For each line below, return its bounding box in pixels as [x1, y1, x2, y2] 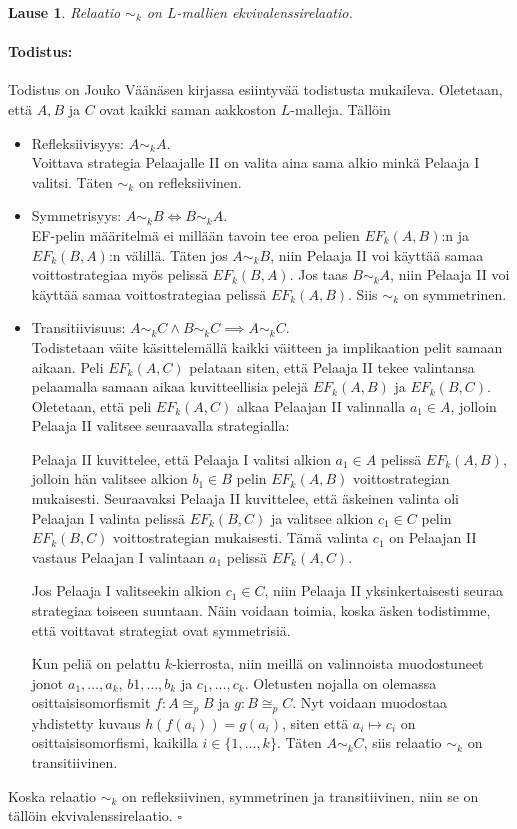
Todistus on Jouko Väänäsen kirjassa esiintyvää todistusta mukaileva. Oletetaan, [8, 79, 503, 100]
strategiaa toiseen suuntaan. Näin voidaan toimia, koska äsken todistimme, [31, 600, 491, 621]
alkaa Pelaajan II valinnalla [236, 395, 406, 416]
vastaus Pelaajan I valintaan [31, 546, 205, 567]
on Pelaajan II [389, 527, 477, 548]
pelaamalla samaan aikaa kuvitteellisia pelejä [31, 376, 309, 397]
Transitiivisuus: [31, 317, 126, 338]
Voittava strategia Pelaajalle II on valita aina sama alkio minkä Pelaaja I [31, 152, 480, 173]
